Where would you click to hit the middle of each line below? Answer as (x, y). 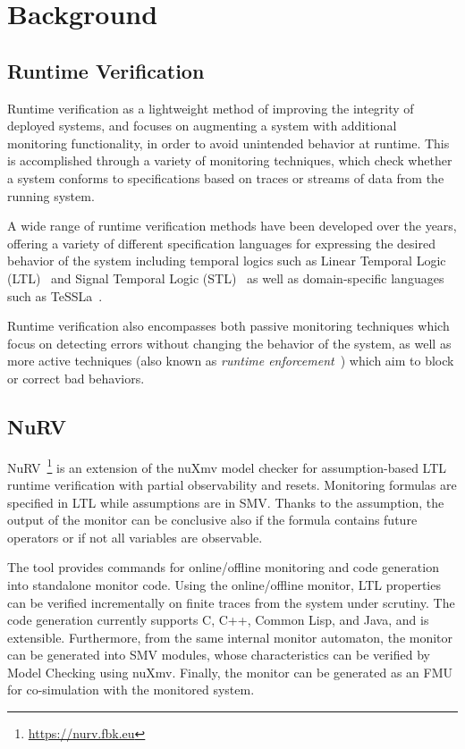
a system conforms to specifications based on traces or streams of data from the (226, 177)
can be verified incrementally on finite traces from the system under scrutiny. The (231, 602)
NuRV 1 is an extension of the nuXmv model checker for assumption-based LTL (227, 466)
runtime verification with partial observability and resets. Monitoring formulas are (232, 484)
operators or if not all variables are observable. (135, 537)
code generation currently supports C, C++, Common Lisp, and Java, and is (218, 620)
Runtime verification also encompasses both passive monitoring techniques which (228, 326)
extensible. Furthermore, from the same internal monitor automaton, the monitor (230, 637)
